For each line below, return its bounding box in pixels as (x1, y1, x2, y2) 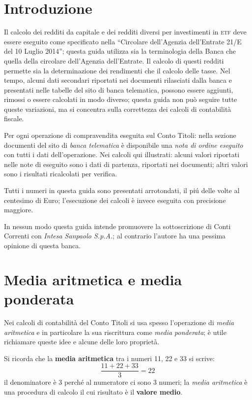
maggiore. (4, 204, 33, 215)
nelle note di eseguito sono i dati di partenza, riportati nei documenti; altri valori (4, 159, 248, 169)
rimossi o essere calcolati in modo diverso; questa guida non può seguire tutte (4, 94, 237, 104)
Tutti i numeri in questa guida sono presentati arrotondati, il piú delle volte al (4, 185, 240, 196)
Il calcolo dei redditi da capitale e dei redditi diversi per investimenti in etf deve (4, 27, 247, 37)
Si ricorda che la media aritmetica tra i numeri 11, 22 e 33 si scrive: (4, 353, 215, 363)
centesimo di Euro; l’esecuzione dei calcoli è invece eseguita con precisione (4, 195, 226, 205)
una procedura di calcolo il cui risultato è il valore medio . (4, 386, 183, 397)
